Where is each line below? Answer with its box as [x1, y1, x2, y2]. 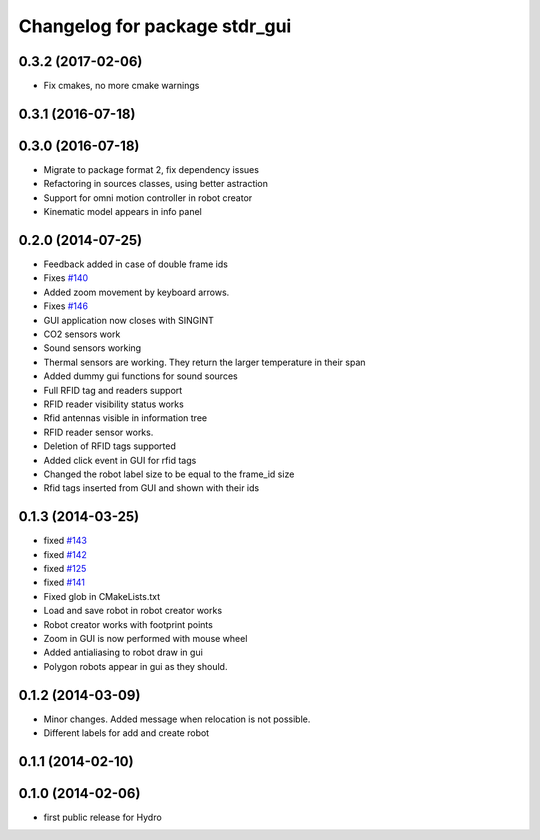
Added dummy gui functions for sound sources [43, 370, 239, 382]
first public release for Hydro [43, 811, 162, 823]
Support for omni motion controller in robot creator [43, 191, 253, 204]
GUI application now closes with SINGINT [43, 314, 215, 326]
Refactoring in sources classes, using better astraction [43, 178, 269, 190]
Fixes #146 [43, 300, 89, 312]
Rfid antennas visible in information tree [43, 412, 208, 424]
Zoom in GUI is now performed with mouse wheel [43, 632, 248, 644]
